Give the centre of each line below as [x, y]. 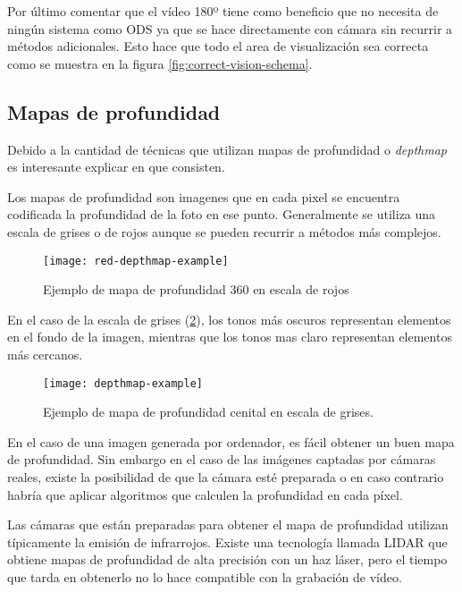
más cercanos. [45, 354]
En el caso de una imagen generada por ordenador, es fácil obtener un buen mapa [231, 441]
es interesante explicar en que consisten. [116, 167]
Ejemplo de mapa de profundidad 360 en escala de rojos [196, 289]
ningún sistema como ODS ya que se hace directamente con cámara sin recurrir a [230, 28]
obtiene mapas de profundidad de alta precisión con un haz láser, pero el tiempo [227, 559]
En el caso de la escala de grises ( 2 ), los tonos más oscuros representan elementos [229, 319]
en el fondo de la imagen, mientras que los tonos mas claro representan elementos [230, 337]
